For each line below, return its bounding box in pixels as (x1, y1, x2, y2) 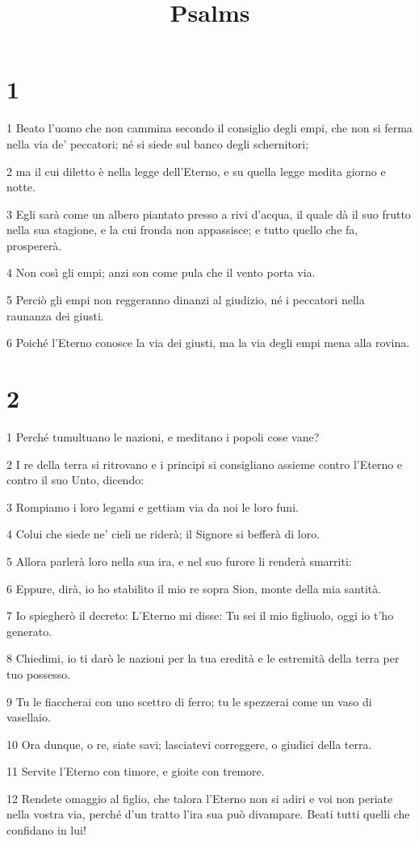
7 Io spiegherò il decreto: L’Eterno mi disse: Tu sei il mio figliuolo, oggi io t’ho (6, 607, 394, 624)
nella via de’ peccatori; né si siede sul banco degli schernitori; (6, 135, 309, 152)
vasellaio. (6, 709, 51, 726)
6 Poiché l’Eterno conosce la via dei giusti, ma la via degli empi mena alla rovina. (6, 334, 410, 351)
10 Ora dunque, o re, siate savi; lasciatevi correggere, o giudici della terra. (6, 735, 372, 752)
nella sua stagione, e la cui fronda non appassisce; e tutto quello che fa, (6, 221, 358, 238)
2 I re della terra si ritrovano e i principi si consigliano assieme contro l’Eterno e (6, 455, 403, 472)
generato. (6, 622, 52, 639)
